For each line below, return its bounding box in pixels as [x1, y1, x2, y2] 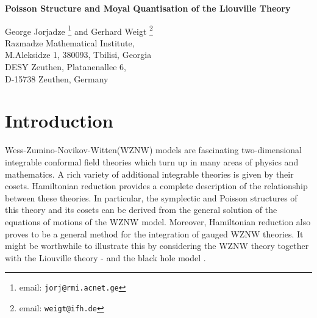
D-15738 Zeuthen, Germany [5, 72, 109, 85]
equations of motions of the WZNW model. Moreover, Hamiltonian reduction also [5, 215, 311, 228]
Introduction [5, 108, 113, 133]
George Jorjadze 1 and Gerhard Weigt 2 [5, 23, 153, 37]
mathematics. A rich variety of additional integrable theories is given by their [5, 167, 294, 180]
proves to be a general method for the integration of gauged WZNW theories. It [5, 227, 304, 240]
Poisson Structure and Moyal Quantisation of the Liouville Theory [5, 2, 291, 14]
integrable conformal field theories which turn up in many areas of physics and [5, 155, 299, 168]
